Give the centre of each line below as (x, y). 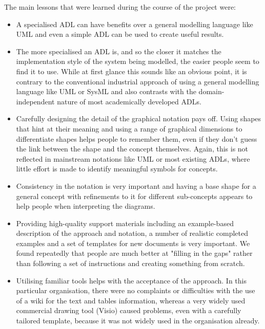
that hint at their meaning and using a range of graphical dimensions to (129, 128)
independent (35, 101)
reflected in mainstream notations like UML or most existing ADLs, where (133, 158)
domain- (211, 91)
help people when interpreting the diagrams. (86, 206)
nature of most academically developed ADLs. (129, 101)
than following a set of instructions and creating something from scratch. (130, 263)
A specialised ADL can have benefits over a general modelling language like (135, 24)
